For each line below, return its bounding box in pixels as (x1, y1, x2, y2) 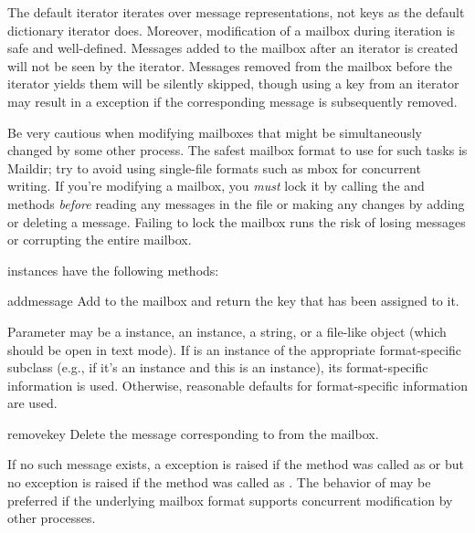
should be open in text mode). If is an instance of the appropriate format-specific (7, 340, 462, 359)
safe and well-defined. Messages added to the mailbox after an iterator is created (7, 38, 459, 57)
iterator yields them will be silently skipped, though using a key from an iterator (7, 74, 459, 93)
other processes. (7, 508, 96, 528)
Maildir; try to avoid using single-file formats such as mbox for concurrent (7, 158, 421, 177)
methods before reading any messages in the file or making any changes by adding (7, 193, 465, 213)
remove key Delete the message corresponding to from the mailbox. (7, 423, 379, 443)
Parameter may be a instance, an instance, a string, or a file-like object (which (7, 321, 447, 340)
